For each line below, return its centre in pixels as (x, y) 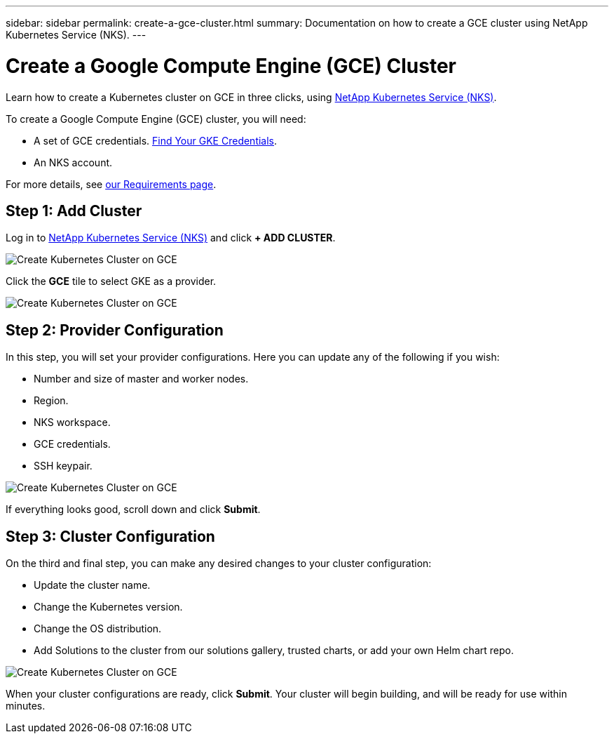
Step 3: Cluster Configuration (110, 536)
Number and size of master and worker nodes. (141, 379)
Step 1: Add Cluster (74, 211)
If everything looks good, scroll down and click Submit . (133, 510)
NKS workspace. (72, 422)
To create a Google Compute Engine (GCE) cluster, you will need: (156, 119)
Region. (51, 401)
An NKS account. (73, 162)
